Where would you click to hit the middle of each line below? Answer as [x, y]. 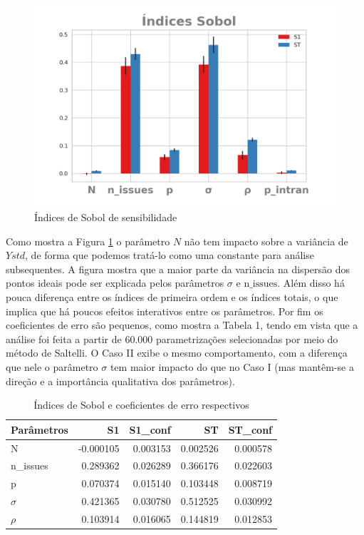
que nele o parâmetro [52, 366]
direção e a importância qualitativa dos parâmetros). [120, 381]
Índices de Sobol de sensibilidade [106, 216]
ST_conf [250, 429]
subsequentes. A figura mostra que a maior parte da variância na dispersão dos [178, 269]
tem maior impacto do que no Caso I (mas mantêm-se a [232, 366]
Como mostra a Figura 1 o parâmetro [88, 241]
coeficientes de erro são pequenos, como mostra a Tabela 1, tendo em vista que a [182, 325]
